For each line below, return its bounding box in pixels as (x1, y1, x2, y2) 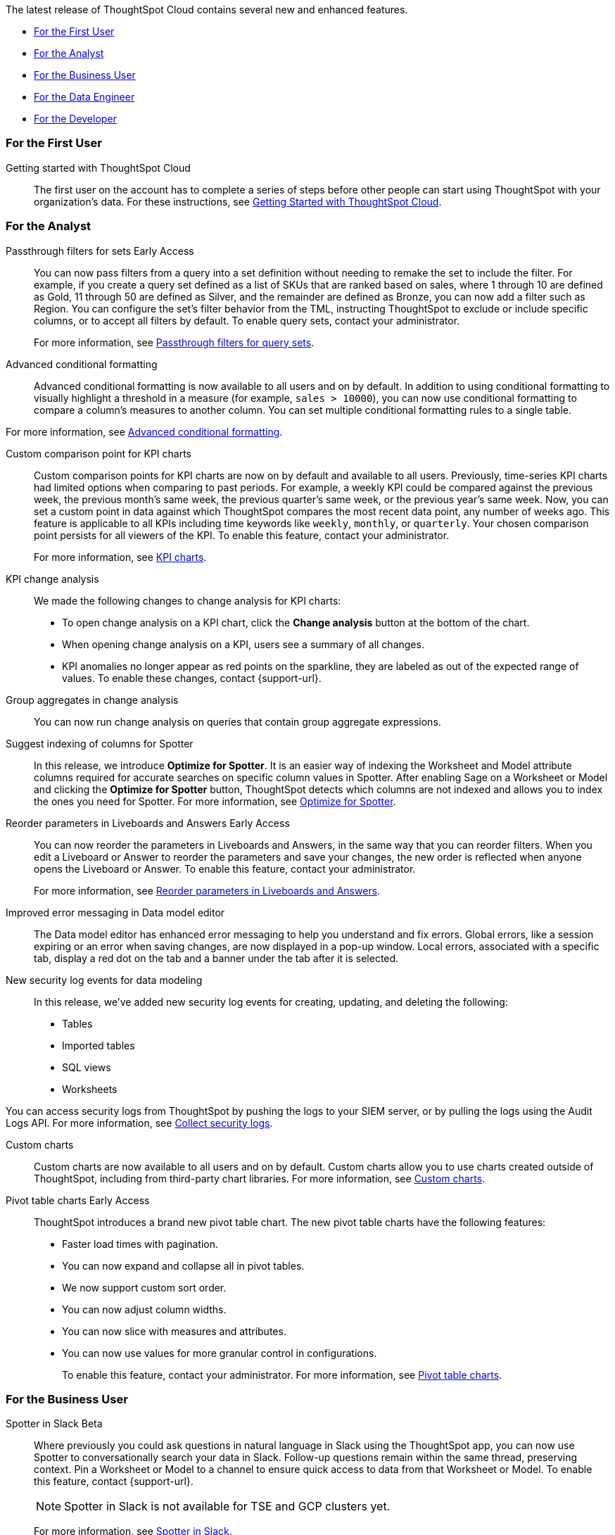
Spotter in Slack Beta (6, 1417, 103, 1430)
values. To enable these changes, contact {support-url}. (62, 671, 322, 684)
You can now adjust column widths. (62, 1303, 227, 1315)
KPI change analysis (6, 572, 99, 585)
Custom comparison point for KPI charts (6, 447, 191, 460)
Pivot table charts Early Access (6, 1194, 150, 1206)
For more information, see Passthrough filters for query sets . (34, 336, 315, 348)
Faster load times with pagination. (62, 1237, 218, 1250)
